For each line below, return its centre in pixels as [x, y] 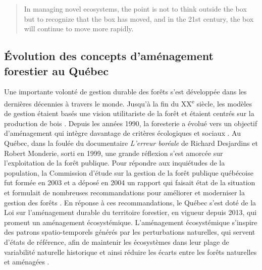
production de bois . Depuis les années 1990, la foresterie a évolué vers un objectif [131, 123]
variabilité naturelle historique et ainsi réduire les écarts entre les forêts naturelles [130, 252]
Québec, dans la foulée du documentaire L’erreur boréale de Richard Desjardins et [131, 143]
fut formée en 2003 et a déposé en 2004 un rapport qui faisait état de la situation [130, 182]
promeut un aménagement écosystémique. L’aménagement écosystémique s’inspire [131, 222]
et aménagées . [27, 262]
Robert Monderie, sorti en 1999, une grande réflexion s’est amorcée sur [114, 153]
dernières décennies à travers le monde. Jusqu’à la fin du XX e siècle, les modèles [128, 102]
